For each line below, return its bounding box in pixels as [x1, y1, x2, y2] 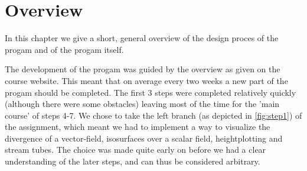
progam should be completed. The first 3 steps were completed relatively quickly [5, 86, 296, 98]
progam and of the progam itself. [5, 43, 124, 55]
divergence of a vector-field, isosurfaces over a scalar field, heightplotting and [5, 132, 283, 144]
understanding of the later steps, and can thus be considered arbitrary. [5, 155, 260, 167]
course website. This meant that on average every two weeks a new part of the [5, 74, 288, 86]
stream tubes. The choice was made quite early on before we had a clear [5, 143, 266, 156]
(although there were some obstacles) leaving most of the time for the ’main [5, 98, 280, 110]
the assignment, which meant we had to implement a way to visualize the [5, 120, 270, 133]
